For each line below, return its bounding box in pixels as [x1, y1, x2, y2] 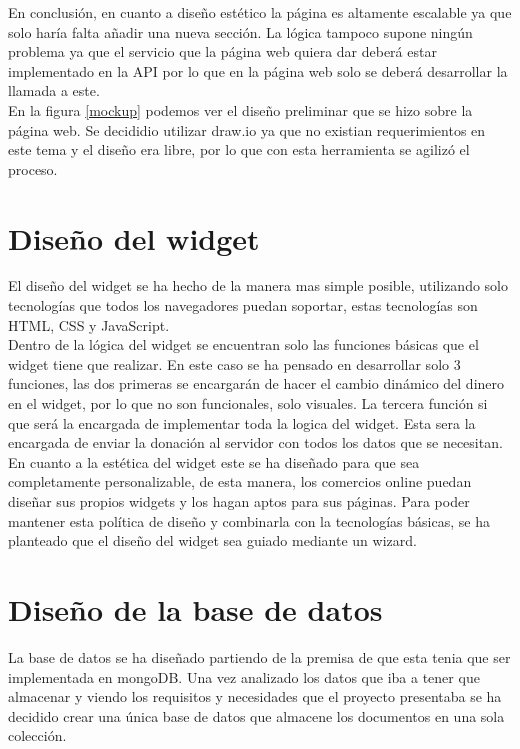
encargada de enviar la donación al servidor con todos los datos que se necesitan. [8, 432, 503, 453]
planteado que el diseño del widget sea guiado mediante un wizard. [8, 530, 417, 551]
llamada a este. [8, 80, 100, 101]
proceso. [8, 158, 58, 179]
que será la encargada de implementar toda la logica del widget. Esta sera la [8, 412, 476, 433]
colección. [8, 725, 67, 746]
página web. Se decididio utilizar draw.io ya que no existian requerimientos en [8, 119, 486, 140]
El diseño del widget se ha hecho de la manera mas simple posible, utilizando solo [8, 275, 508, 296]
